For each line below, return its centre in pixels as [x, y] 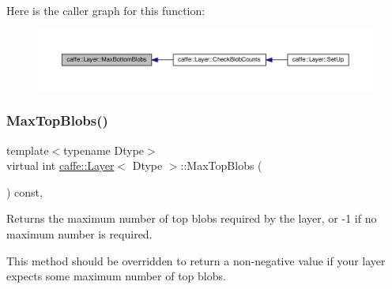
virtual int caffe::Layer [60, 165]
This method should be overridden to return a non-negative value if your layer [196, 260]
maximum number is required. [79, 233]
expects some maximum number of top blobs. [116, 276]
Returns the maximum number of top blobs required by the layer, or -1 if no [192, 218]
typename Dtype [104, 150]
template [28, 150]
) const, [24, 191]
